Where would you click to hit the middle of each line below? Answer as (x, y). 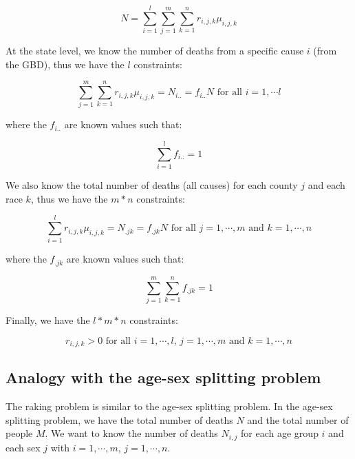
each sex (23, 447)
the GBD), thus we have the (65, 64)
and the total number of (298, 419)
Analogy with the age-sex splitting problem (163, 377)
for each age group (280, 433)
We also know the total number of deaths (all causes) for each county (152, 185)
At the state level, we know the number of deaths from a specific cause (155, 51)
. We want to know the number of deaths (131, 433)
